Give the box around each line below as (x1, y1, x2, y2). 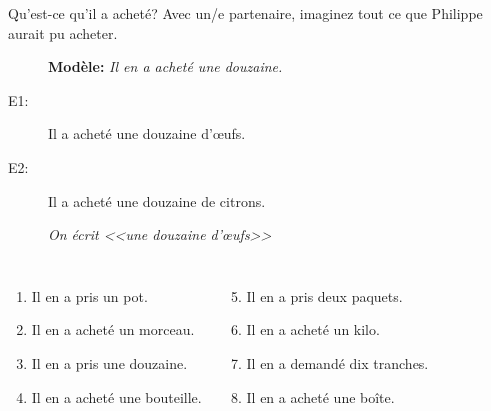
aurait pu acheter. (8, 22, 118, 43)
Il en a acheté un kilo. (246, 319, 380, 340)
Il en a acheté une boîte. (246, 386, 395, 407)
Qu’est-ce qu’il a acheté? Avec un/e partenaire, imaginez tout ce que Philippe (8, 3, 483, 23)
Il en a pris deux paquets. (246, 285, 403, 306)
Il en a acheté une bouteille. (31, 386, 202, 407)
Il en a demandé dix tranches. (246, 352, 429, 373)
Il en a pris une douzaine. (31, 352, 188, 373)
